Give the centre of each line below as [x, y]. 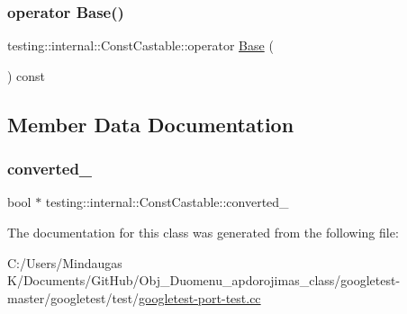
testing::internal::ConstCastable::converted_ [167, 202]
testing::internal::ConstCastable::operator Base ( [140, 45]
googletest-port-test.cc [200, 297]
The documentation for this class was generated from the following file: [203, 232]
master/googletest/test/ [73, 297]
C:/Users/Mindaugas [65, 262]
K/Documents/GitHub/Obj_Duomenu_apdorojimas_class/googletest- [204, 280]
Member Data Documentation [151, 124]
